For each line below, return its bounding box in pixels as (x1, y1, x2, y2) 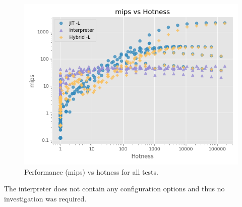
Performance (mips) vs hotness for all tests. (24, 166, 158, 177)
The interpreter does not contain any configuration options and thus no (4, 183, 225, 194)
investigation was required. (4, 193, 87, 203)
